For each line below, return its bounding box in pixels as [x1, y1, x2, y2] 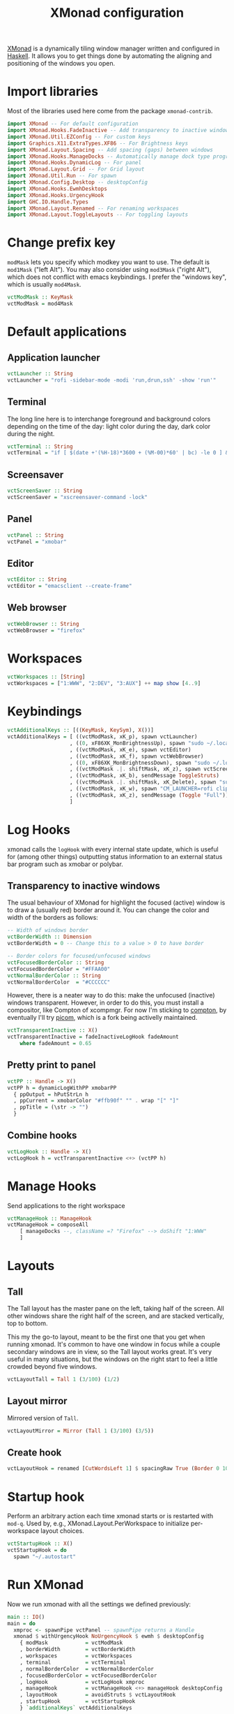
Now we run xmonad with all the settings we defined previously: [7, 1599, 192, 1608]
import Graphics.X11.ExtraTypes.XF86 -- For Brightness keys [7, 140, 189, 147]
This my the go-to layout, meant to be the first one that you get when [7, 1333, 205, 1341]
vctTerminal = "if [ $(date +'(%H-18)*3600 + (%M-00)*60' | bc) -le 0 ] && [7, 449, 232, 456]
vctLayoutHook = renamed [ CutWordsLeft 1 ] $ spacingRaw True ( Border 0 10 [7, 1465, 229, 1472]
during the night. [7, 429, 55, 438]
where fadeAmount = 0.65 [19, 1040, 92, 1047]
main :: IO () [7, 1613, 45, 1620]
